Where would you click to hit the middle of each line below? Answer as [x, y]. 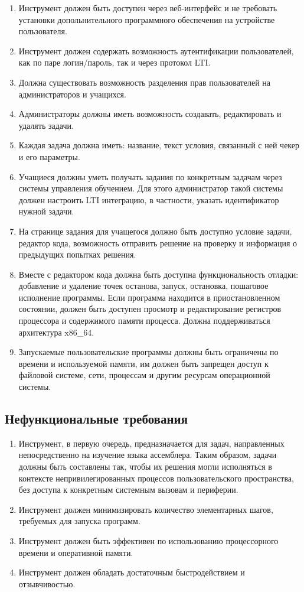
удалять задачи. [46, 125]
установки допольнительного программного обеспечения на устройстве [147, 19]
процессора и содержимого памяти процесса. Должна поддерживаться [144, 321]
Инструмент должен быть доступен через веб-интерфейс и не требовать [148, 8]
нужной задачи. [46, 211]
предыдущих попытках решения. [77, 254]
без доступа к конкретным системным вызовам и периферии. [128, 489]
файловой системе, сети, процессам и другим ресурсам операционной [144, 375]
